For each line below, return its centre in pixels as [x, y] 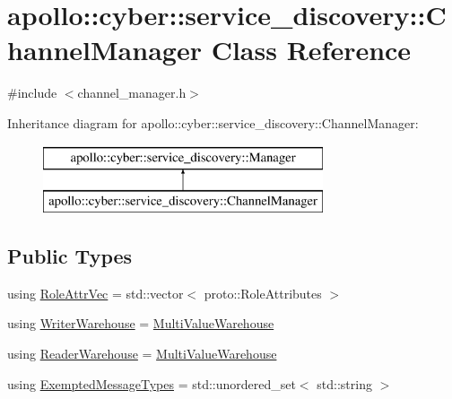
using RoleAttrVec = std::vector [96, 293]
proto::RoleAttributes [263, 293]
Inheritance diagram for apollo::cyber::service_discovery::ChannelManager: [213, 122]
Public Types [70, 256]
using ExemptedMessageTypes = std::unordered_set [152, 383]
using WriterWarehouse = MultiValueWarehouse [141, 323]
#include [32, 93]
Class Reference [311, 50]
